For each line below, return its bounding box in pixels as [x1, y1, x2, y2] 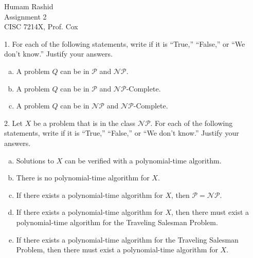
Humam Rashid [4, 1, 53, 11]
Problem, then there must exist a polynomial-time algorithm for [16, 244, 218, 255]
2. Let [4, 117, 23, 128]
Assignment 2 [4, 11, 47, 22]
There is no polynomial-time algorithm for [16, 172, 150, 183]
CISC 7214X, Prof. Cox [4, 21, 78, 32]
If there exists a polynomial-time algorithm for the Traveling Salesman [16, 234, 239, 245]
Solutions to [16, 155, 55, 165]
